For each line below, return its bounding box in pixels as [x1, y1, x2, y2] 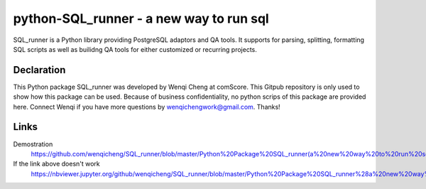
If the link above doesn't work [13, 160, 101, 168]
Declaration [13, 64, 66, 76]
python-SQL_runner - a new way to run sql [13, 11, 269, 26]
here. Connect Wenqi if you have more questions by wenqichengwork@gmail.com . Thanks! [13, 102, 280, 111]
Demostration [13, 139, 53, 148]
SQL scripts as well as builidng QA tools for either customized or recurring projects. [13, 45, 257, 53]
